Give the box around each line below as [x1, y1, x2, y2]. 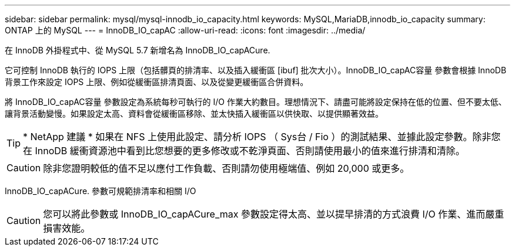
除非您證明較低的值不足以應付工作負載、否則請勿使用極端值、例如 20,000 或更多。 [43, 162, 410, 174]
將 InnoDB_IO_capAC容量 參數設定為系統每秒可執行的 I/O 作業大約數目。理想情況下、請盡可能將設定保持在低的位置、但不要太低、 [5, 97, 507, 107]
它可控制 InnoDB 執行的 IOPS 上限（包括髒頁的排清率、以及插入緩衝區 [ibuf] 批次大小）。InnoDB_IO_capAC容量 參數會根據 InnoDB [5, 65, 507, 75]
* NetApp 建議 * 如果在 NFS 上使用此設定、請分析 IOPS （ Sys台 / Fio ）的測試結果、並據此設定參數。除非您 [23, 131, 501, 143]
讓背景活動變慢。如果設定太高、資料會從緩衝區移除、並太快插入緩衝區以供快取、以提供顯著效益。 [5, 108, 383, 118]
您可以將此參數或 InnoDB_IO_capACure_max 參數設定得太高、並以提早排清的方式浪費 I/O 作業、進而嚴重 [43, 208, 504, 220]
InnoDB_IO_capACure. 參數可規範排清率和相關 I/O [5, 186, 196, 196]
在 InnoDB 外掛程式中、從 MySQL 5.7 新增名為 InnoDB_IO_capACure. [5, 45, 270, 55]
